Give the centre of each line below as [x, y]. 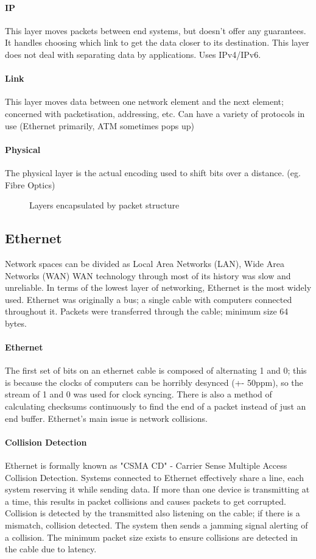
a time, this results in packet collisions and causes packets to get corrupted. [146, 501]
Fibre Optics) [30, 184]
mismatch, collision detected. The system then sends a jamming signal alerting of [156, 525]
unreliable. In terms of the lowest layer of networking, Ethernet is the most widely [158, 287]
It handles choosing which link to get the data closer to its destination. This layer [157, 42]
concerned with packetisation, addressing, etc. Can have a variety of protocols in [155, 113]
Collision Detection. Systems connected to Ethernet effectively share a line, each [155, 477]
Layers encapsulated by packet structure [104, 205]
